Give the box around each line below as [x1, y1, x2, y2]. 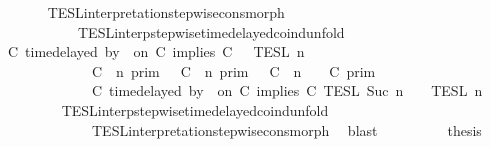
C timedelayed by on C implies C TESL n [7, 41, 305, 62]
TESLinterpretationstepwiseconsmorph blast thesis [91, 119, 482, 140]
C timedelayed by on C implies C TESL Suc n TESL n [91, 80, 483, 101]
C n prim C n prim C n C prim [91, 60, 376, 81]
